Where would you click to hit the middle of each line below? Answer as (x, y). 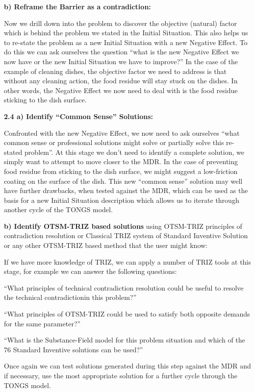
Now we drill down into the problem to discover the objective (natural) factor (121, 23)
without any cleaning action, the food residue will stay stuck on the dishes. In (121, 81)
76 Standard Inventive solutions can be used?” (74, 349)
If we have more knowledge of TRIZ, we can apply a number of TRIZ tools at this (127, 261)
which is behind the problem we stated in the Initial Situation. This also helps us (126, 33)
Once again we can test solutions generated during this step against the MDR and (127, 366)
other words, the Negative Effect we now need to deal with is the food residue (121, 90)
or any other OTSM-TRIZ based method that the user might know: (106, 245)
